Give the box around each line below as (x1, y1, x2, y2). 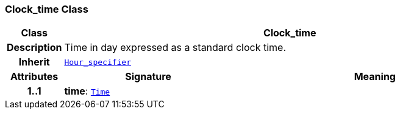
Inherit (18, 56, 50, 69)
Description (7, 41, 62, 54)
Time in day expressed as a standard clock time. (64, 41, 286, 54)
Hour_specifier (64, 57, 132, 67)
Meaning (354, 70, 396, 83)
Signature (125, 70, 171, 83)
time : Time (64, 85, 110, 98)
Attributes (10, 70, 59, 83)
